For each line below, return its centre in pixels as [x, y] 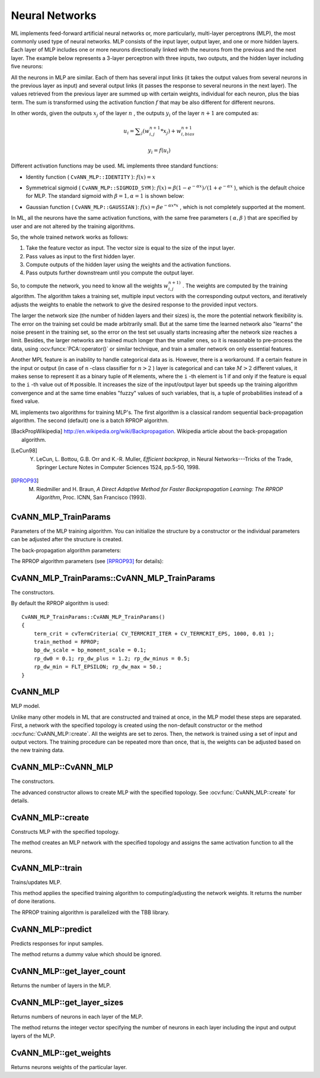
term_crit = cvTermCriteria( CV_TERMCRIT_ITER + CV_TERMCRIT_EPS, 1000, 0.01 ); [154, 633]
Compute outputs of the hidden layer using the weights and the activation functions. [128, 265]
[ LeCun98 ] [24, 451]
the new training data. [38, 750]
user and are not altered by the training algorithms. [73, 226]
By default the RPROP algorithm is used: [60, 603]
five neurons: [27, 67]
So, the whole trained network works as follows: [70, 237]
